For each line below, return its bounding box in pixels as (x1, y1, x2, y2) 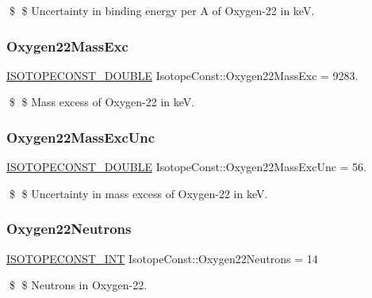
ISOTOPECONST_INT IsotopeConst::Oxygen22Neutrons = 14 (6, 250, 318, 266)
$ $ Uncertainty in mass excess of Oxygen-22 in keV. (9, 185, 268, 201)
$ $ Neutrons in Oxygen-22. (9, 277, 148, 293)
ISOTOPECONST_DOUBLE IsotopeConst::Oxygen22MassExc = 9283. (6, 67, 359, 83)
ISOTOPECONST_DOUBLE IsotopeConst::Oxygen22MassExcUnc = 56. (6, 159, 366, 175)
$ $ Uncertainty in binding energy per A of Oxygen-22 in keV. (9, 2, 315, 18)
